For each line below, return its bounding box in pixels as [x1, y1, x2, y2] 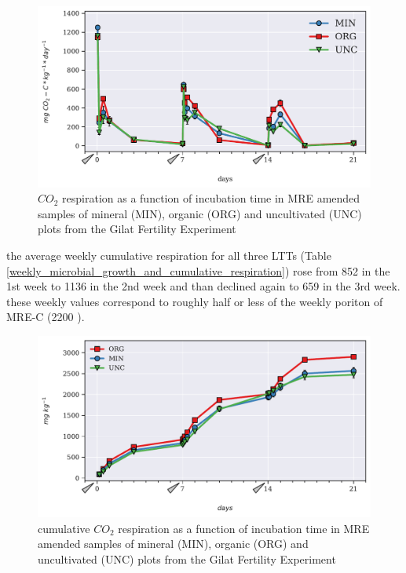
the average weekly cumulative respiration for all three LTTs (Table [6, 247, 331, 263]
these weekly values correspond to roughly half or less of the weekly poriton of [6, 293, 383, 309]
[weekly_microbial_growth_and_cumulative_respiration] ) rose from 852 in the [6, 262, 390, 279]
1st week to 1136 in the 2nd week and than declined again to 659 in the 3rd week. [6, 278, 401, 294]
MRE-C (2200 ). [6, 308, 85, 325]
